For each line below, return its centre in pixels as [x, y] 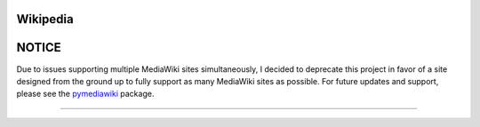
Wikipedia [45, 19]
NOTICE [39, 48]
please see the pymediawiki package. [85, 94]
